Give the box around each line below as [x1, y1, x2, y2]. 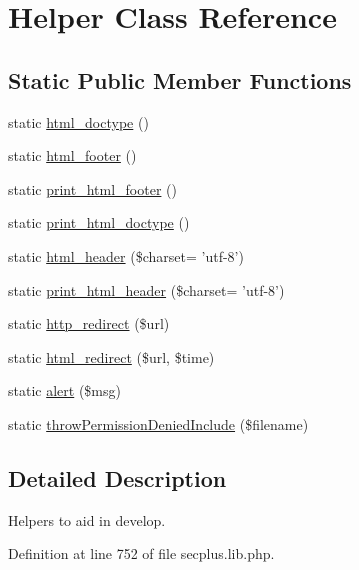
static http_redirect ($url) [8, 313, 170, 334]
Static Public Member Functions [8, 64, 352, 95]
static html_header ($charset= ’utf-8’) [8, 245, 244, 266]
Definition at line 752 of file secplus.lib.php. [8, 543, 275, 564]
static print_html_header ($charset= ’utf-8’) [8, 279, 285, 300]
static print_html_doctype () [8, 212, 190, 233]
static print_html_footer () [8, 178, 177, 199]
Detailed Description [8, 462, 227, 493]
